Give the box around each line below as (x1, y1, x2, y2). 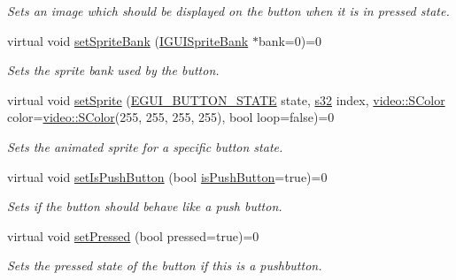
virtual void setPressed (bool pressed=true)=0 (7, 226, 259, 245)
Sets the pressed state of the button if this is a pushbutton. (7, 256, 322, 275)
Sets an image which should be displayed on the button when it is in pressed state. (7, 2, 450, 19)
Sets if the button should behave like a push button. (7, 197, 282, 216)
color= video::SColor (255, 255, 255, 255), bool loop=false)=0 (7, 108, 335, 126)
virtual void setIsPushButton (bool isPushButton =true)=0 (7, 167, 328, 185)
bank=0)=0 (258, 31, 322, 49)
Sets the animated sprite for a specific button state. (7, 137, 283, 155)
